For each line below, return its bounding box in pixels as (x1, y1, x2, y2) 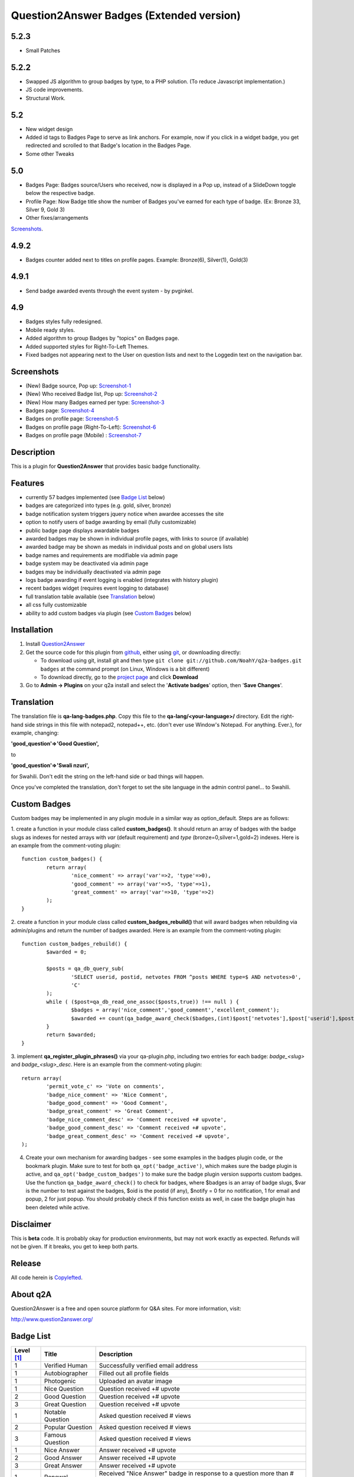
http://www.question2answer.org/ (11, 1316, 93, 1323)
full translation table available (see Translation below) (25, 593, 156, 600)
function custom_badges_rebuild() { (21, 940, 127, 947)
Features (11, 478, 44, 488)
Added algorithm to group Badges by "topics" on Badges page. (25, 334, 179, 342)
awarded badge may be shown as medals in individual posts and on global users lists (25, 544, 233, 551)
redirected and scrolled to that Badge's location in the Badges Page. (25, 142, 192, 149)
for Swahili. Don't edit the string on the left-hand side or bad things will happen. (11, 773, 205, 780)
